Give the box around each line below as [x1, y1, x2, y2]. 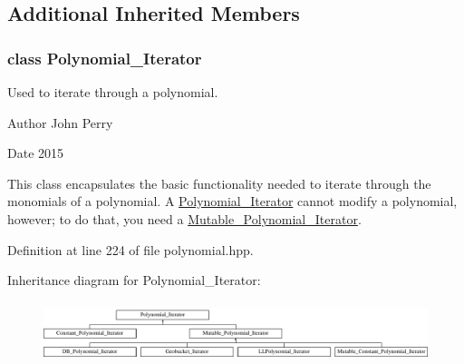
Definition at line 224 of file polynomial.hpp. [7, 240, 254, 259]
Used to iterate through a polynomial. [7, 83, 218, 101]
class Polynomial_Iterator [7, 46, 202, 69]
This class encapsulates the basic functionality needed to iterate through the [7, 173, 431, 192]
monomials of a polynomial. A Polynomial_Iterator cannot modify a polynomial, [7, 192, 458, 211]
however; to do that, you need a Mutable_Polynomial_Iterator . [7, 209, 362, 228]
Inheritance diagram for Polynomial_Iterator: [7, 271, 261, 290]
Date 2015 [7, 143, 64, 162]
